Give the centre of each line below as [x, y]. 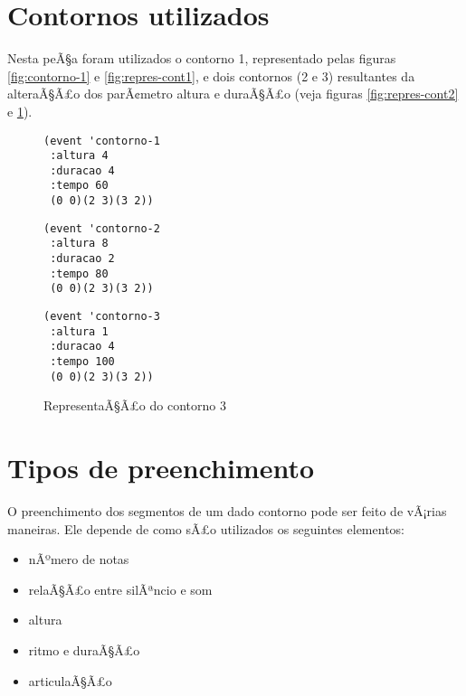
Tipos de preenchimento [161, 468]
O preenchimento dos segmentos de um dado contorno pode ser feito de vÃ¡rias [227, 511]
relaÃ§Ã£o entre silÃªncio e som [120, 589]
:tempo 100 [82, 362]
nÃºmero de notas [79, 559]
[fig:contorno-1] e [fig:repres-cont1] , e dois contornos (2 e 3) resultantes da [211, 75]
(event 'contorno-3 [102, 317]
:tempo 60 [79, 186]
